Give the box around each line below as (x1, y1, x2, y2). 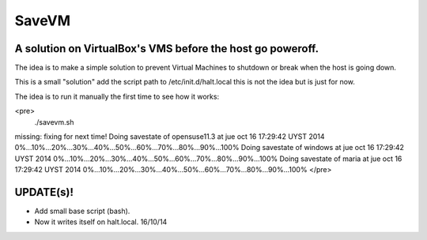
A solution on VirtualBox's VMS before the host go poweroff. (14, 42, 319, 55)
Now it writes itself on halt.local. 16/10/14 (34, 217, 168, 227)
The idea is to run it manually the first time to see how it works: (14, 92, 220, 101)
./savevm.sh (34, 117, 74, 126)
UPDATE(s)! (14, 186, 74, 199)
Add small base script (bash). (34, 206, 130, 216)
